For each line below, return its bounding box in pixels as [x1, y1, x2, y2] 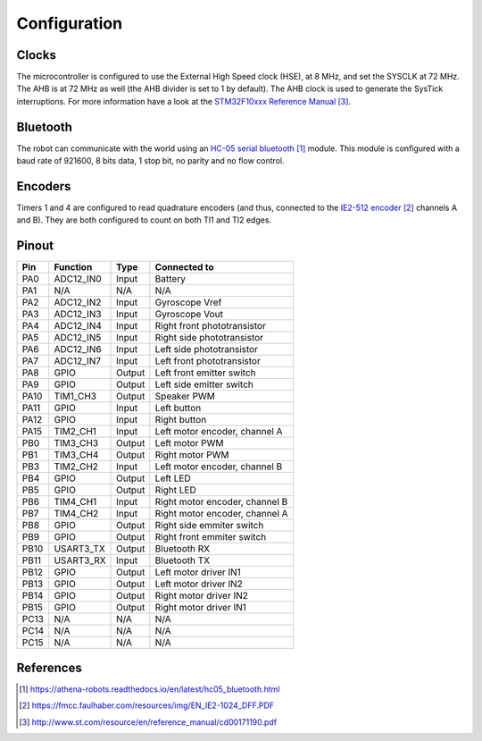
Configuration [16, 13, 123, 33]
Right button [154, 414, 207, 426]
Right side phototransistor [154, 332, 263, 344]
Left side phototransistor [154, 343, 259, 356]
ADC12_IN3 [54, 308, 102, 321]
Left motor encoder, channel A [154, 425, 283, 438]
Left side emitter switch [154, 378, 253, 391]
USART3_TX [54, 543, 106, 555]
